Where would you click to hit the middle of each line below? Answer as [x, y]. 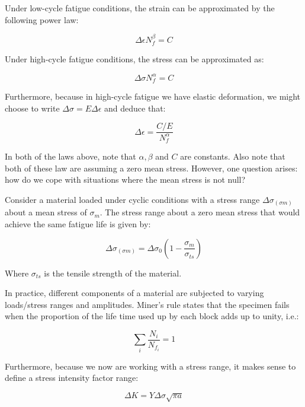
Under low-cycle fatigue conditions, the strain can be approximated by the [140, 8]
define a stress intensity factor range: [72, 378]
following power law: [42, 19]
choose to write [32, 108]
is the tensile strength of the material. [113, 273]
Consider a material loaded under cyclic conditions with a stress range [132, 199]
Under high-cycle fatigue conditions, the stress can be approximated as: [134, 59]
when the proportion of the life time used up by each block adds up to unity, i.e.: [152, 316]
